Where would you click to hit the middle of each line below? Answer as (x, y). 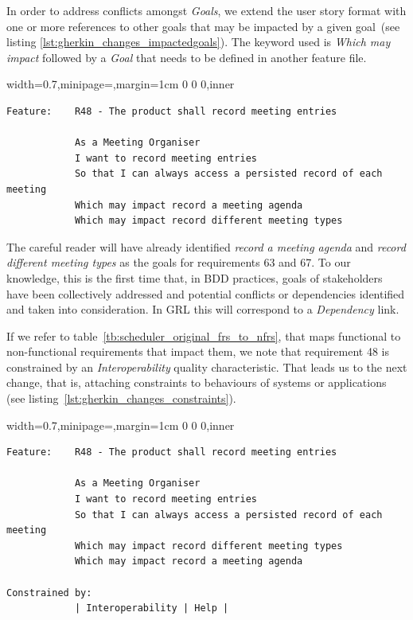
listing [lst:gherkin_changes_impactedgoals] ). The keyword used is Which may (199, 42)
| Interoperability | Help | (152, 608)
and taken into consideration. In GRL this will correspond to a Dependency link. (203, 309)
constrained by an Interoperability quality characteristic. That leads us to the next (207, 367)
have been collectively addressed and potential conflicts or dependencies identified (206, 293)
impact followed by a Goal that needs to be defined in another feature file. (187, 57)
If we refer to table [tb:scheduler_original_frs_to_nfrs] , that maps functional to (204, 335)
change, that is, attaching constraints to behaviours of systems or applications (197, 382)
